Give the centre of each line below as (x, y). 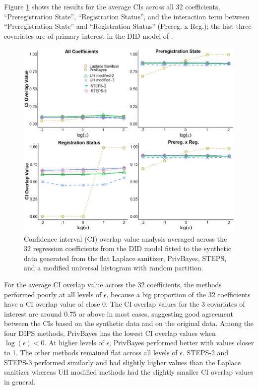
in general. (20, 381)
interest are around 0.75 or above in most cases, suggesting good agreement (119, 313)
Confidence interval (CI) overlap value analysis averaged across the (126, 238)
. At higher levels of (74, 343)
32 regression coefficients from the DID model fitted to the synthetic (128, 248)
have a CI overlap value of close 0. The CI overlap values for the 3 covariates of (125, 304)
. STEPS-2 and (205, 353)
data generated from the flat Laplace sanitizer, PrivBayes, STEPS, (125, 258)
